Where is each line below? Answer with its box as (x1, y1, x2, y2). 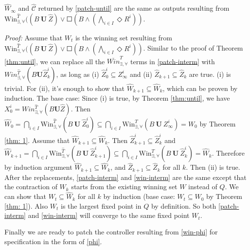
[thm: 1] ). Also (4, 200, 48, 211)
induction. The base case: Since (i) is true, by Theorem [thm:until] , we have (4, 93, 230, 103)
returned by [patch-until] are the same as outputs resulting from (38, 3, 230, 13)
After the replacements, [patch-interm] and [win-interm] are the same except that (4, 172, 247, 182)
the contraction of (4, 181, 57, 192)
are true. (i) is (189, 69, 231, 79)
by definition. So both (151, 200, 216, 211)
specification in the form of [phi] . (4, 236, 102, 246)
